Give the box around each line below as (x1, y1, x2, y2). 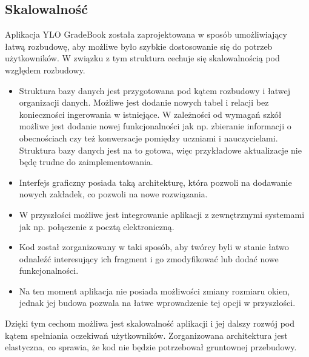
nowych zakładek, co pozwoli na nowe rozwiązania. (19, 188, 208, 200)
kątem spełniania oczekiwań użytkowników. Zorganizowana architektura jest (5, 328, 288, 341)
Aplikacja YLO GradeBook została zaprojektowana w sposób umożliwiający (5, 28, 287, 41)
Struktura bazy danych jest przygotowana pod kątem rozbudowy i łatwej (19, 84, 290, 97)
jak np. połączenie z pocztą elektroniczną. (19, 220, 174, 233)
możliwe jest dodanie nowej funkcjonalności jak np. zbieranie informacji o (19, 120, 291, 132)
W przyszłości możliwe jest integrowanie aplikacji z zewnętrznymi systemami (19, 208, 305, 220)
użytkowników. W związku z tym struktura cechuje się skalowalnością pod (5, 52, 280, 64)
